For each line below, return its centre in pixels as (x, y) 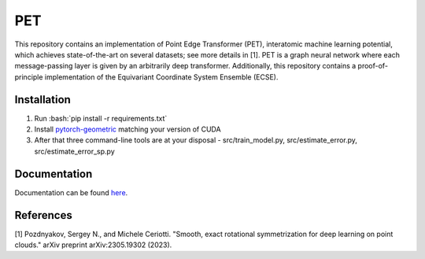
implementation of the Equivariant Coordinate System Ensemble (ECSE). (161, 77)
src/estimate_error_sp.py (75, 151)
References (43, 215)
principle (29, 77)
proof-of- (373, 66)
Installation (42, 100)
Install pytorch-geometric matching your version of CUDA (128, 129)
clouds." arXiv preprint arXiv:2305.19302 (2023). (93, 245)
